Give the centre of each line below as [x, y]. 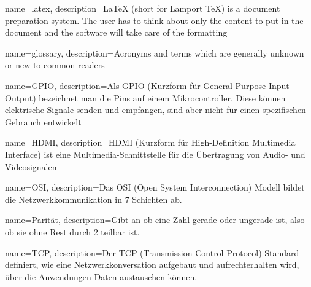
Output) [21, 97]
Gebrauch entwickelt [43, 121]
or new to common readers [55, 65]
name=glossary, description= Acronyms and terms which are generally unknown [155, 53]
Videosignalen [31, 166]
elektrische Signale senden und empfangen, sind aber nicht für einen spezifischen [155, 110]
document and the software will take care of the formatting [116, 32]
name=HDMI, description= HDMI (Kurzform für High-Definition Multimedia [150, 142]
